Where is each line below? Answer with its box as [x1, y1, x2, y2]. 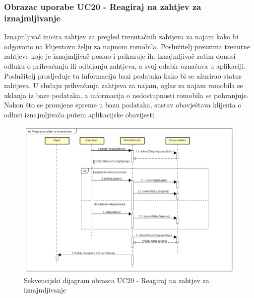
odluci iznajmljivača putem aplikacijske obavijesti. [4, 109, 156, 119]
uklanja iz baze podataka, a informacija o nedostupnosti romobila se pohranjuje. [4, 90, 249, 100]
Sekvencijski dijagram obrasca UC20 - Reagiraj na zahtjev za [24, 275, 209, 285]
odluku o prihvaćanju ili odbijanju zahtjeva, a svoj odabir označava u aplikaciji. [4, 60, 246, 71]
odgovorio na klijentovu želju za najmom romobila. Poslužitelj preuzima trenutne [4, 41, 251, 51]
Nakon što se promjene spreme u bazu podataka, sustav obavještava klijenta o [4, 99, 242, 110]
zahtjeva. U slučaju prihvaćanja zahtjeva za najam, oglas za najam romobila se [4, 80, 243, 91]
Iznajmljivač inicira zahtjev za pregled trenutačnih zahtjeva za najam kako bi [4, 31, 239, 42]
